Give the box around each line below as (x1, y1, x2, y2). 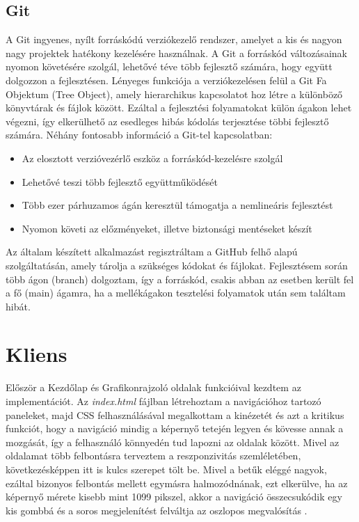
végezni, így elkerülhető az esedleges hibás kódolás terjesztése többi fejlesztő (6, 113, 329, 128)
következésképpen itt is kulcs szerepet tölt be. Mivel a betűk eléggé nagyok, (6, 461, 327, 476)
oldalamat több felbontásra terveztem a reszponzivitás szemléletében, (6, 448, 301, 463)
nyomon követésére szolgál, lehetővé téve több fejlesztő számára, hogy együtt (6, 59, 333, 74)
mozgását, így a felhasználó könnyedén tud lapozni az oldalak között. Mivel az (6, 434, 340, 449)
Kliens (6, 340, 67, 368)
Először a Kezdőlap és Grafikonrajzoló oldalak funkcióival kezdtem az (6, 380, 301, 395)
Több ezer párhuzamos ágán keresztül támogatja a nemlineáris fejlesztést (22, 198, 333, 212)
